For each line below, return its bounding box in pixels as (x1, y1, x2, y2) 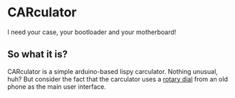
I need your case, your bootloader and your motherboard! (7, 28, 177, 36)
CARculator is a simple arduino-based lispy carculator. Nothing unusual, (7, 67, 219, 75)
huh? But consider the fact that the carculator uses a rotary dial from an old (7, 75, 228, 83)
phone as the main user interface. (7, 82, 107, 91)
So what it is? (7, 48, 68, 60)
